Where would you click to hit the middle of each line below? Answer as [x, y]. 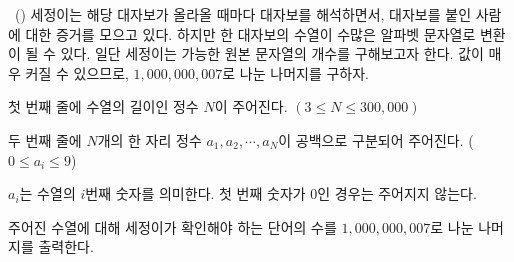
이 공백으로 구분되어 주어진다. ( [376, 139]
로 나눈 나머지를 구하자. [295, 72]
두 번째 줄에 [45, 139]
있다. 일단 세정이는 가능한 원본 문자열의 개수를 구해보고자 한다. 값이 [272, 53]
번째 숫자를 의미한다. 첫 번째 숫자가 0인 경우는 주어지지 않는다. [281, 193]
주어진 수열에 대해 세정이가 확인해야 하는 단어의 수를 [172, 226]
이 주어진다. [251, 106]
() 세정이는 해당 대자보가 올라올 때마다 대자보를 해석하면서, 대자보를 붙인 [243, 14]
